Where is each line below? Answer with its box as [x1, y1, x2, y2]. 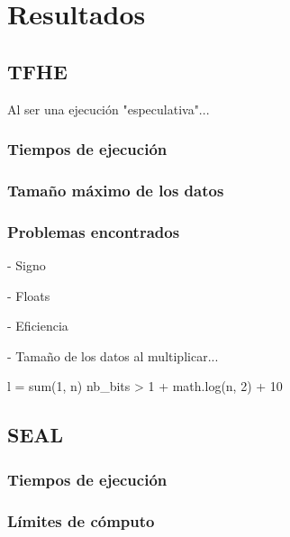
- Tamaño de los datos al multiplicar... [7, 346, 219, 365]
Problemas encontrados [7, 220, 180, 242]
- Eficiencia [7, 316, 68, 335]
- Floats [7, 286, 50, 305]
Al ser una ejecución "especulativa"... [7, 99, 210, 118]
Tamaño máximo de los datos [7, 178, 224, 201]
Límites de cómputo [7, 509, 155, 532]
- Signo [7, 256, 46, 275]
